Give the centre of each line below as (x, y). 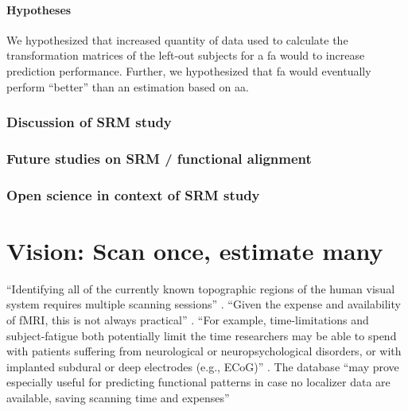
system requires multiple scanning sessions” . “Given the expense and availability (204, 304)
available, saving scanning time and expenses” (118, 397)
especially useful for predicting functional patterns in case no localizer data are (198, 382)
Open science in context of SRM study (133, 194)
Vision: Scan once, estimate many (195, 250)
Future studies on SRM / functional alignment (159, 158)
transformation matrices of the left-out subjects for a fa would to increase (186, 55)
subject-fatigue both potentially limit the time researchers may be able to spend (202, 335)
